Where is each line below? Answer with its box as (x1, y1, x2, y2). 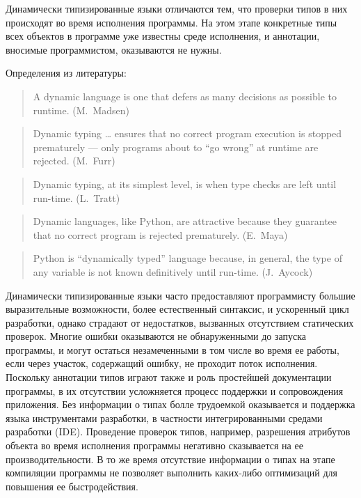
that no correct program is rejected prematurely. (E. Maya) (33, 227, 288, 242)
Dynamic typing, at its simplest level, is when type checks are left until (33, 176, 337, 191)
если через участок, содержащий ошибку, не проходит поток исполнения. (6, 356, 318, 371)
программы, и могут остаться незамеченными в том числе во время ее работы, (6, 342, 339, 357)
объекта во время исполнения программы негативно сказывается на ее (6, 438, 303, 453)
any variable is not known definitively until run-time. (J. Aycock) (33, 264, 313, 279)
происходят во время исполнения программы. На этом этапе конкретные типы (6, 15, 337, 29)
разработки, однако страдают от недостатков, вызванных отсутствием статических (6, 315, 354, 329)
